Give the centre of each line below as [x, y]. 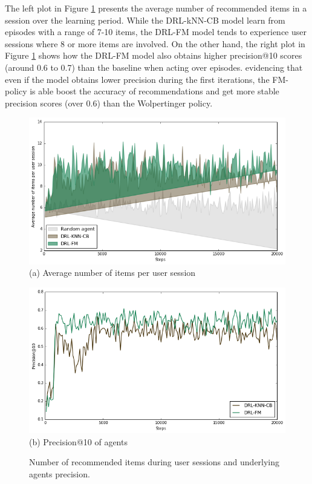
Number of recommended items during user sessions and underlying [154, 462]
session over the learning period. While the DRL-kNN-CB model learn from [145, 20]
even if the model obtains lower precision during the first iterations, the [137, 79]
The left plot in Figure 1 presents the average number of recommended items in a [156, 8]
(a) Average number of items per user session [112, 273]
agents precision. [60, 473]
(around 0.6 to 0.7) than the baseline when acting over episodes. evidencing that [154, 67]
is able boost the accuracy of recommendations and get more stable [154, 91]
